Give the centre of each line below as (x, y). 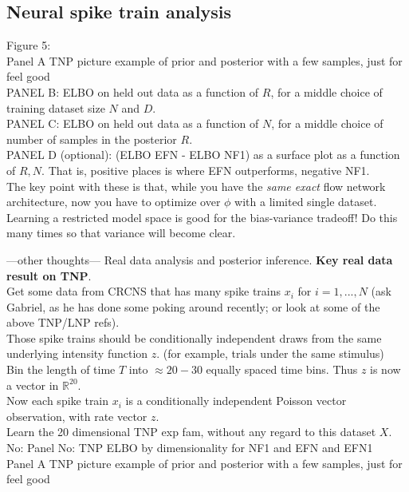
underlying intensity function (77, 353)
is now (385, 369)
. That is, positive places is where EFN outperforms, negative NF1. (206, 170)
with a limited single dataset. (306, 202)
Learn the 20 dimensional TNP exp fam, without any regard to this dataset (191, 432)
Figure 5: (29, 45)
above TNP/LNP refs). (63, 322)
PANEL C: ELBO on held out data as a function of (133, 123)
